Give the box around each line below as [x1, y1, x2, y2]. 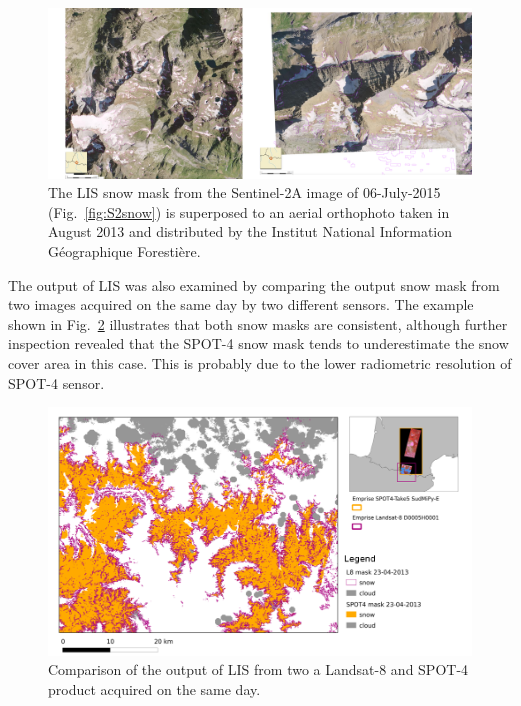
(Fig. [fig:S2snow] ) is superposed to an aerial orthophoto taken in [48, 201, 450, 222]
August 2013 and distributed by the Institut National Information [48, 221, 453, 242]
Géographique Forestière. [48, 240, 201, 261]
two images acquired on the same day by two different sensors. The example [8, 294, 474, 315]
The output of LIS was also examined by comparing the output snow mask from [8, 274, 500, 295]
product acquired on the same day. [48, 678, 261, 699]
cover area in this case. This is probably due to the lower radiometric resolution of [8, 352, 512, 373]
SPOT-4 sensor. [8, 372, 105, 393]
